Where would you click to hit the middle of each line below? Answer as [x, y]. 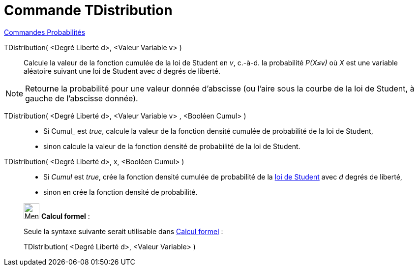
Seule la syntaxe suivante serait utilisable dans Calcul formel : [123, 231]
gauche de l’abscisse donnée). [82, 98]
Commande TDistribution [88, 10]
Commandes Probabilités [45, 32]
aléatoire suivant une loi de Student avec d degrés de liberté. [122, 71]
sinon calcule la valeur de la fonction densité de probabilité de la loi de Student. [172, 146]
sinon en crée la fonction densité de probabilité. [120, 192]
